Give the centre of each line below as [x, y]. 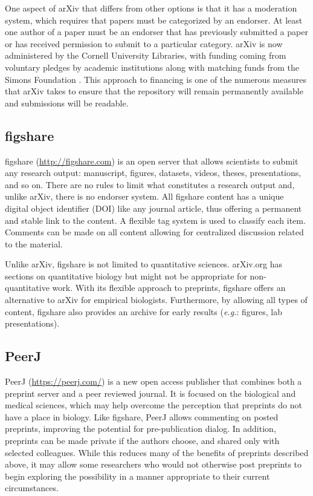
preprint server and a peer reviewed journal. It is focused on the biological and [150, 393]
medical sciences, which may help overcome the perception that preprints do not [153, 405]
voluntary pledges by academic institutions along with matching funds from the [152, 67]
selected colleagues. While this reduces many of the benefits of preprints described [157, 452]
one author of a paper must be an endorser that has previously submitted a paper [156, 32]
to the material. [34, 243]
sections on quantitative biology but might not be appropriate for [126, 276]
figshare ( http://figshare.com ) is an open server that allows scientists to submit [152, 161]
